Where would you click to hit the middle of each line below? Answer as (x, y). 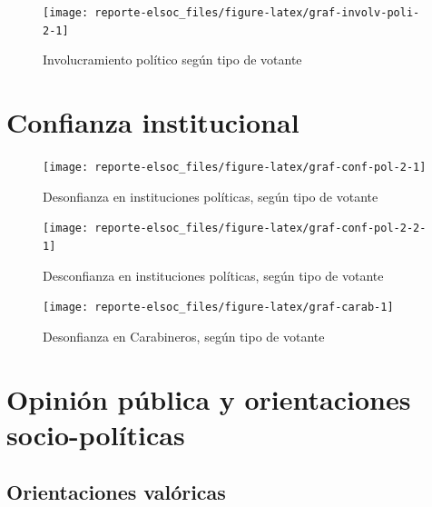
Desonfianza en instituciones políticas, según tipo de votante (211, 196)
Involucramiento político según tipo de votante (172, 60)
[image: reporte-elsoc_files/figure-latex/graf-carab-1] (218, 308)
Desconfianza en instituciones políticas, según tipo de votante (213, 275)
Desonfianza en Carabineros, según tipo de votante (184, 336)
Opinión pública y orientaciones (209, 398)
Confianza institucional (153, 122)
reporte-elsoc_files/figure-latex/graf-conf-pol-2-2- (260, 229)
